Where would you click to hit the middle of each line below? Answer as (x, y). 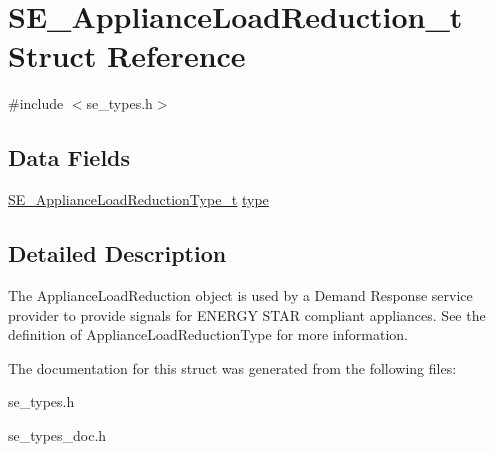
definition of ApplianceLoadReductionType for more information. (208, 334)
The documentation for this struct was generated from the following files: (232, 367)
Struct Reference (127, 55)
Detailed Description (117, 253)
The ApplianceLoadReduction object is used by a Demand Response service (240, 294)
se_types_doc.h (57, 434)
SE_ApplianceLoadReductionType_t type (138, 199)
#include (36, 103)
